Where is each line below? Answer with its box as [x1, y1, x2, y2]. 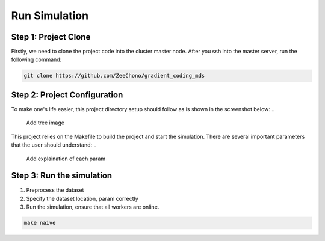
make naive [23, 219, 56, 227]
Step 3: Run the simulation [11, 171, 113, 181]
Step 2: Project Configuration [11, 90, 123, 100]
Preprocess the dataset [26, 186, 84, 194]
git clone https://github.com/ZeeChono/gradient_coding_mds [23, 72, 205, 79]
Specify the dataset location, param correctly [26, 195, 138, 202]
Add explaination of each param [26, 155, 106, 162]
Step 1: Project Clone [11, 32, 91, 42]
